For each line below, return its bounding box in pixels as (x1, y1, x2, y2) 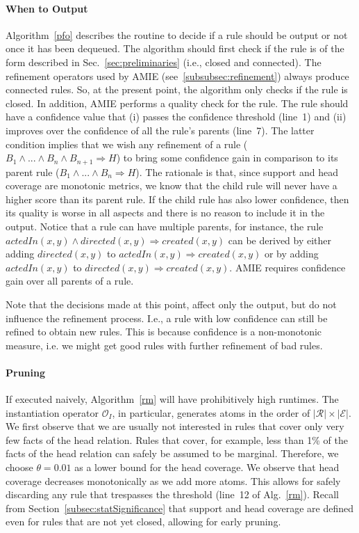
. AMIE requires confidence (229, 260, 346, 274)
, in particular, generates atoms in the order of (112, 405, 310, 420)
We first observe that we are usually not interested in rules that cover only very (6, 419, 344, 433)
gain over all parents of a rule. (6, 273, 134, 288)
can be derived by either (228, 232, 332, 247)
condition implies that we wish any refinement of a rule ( (6, 136, 248, 151)
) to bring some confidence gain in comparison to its (116, 150, 338, 165)
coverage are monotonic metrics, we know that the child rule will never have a (6, 178, 337, 193)
